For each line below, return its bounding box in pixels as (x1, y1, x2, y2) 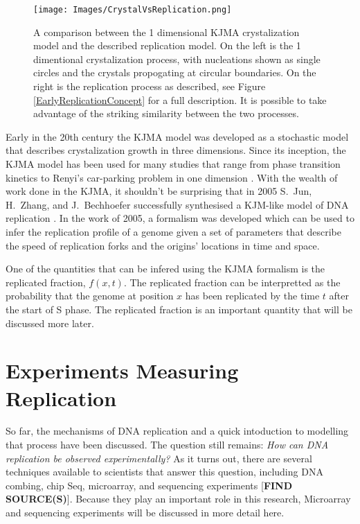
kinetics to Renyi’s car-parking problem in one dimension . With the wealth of (6, 170, 338, 184)
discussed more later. (6, 315, 94, 330)
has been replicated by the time (185, 288, 320, 303)
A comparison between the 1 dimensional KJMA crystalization (33, 24, 300, 39)
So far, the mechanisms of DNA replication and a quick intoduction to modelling (6, 423, 349, 438)
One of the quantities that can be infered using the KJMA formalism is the (6, 261, 325, 276)
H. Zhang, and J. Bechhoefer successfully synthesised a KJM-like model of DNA (6, 197, 349, 211)
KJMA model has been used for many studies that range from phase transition (6, 157, 341, 171)
